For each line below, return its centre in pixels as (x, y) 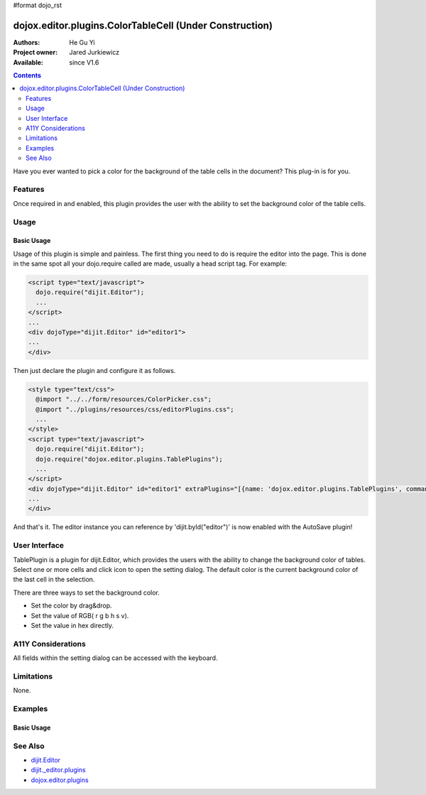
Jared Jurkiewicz (94, 53)
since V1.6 (84, 62)
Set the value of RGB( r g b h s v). (80, 615)
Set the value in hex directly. (72, 625)
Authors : (27, 42)
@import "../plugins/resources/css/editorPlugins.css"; (135, 409)
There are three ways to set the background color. (86, 593)
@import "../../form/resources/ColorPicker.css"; (124, 399)
